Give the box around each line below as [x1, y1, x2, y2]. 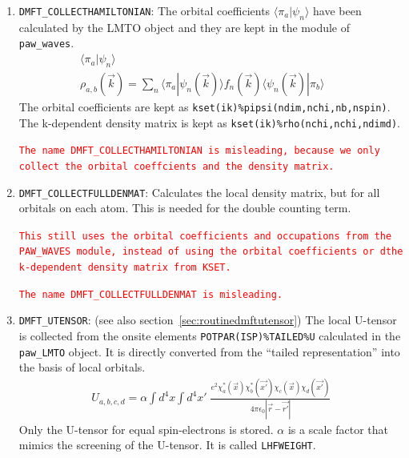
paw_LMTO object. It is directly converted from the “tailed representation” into [18, 343, 400, 360]
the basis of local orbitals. [18, 359, 146, 376]
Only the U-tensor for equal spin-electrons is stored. [18, 420, 274, 437]
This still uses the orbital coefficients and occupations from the [18, 230, 392, 242]
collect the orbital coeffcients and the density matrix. [18, 160, 335, 172]
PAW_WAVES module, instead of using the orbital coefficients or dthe [18, 246, 403, 258]
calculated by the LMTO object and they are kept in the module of [18, 18, 351, 35]
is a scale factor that [287, 420, 388, 437]
